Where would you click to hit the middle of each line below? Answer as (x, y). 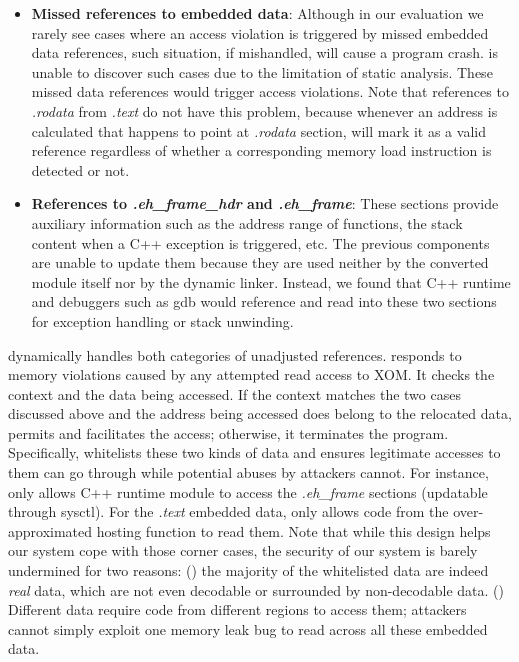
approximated (50, 530)
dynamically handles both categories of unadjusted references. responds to (235, 354)
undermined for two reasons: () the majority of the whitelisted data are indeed (248, 570)
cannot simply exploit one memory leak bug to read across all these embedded (248, 628)
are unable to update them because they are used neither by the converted (260, 262)
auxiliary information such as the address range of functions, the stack (247, 222)
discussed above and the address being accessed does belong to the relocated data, (260, 413)
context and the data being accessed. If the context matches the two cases (234, 393)
